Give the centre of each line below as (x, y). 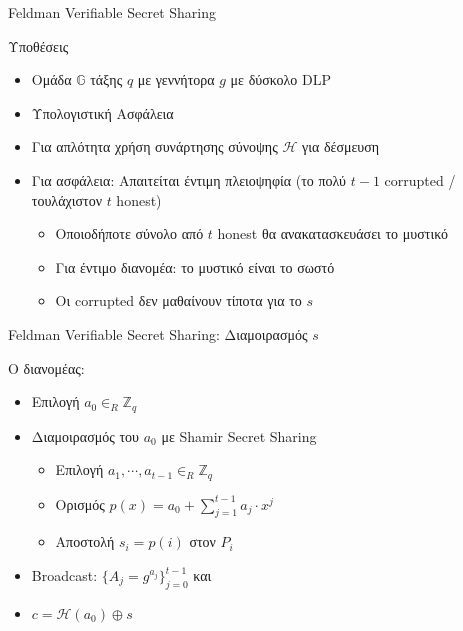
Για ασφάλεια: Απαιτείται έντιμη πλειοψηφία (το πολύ (189, 179)
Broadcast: (64, 575)
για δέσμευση (340, 146)
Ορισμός (80, 503)
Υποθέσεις (38, 45)
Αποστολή (85, 541)
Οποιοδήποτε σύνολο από (129, 233)
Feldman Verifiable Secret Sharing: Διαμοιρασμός (158, 333)
